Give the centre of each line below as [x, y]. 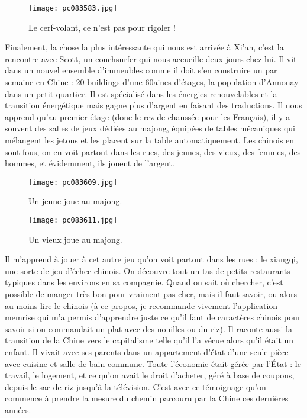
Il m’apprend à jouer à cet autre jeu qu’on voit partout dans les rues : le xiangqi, [151, 259]
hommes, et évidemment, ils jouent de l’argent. [90, 163]
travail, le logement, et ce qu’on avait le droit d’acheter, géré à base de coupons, [150, 375]
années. [18, 410]
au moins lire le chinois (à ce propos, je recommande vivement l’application [141, 305]
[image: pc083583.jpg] [73, 8]
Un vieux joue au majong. [75, 239]
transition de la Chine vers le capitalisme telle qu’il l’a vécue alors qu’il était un [149, 340]
